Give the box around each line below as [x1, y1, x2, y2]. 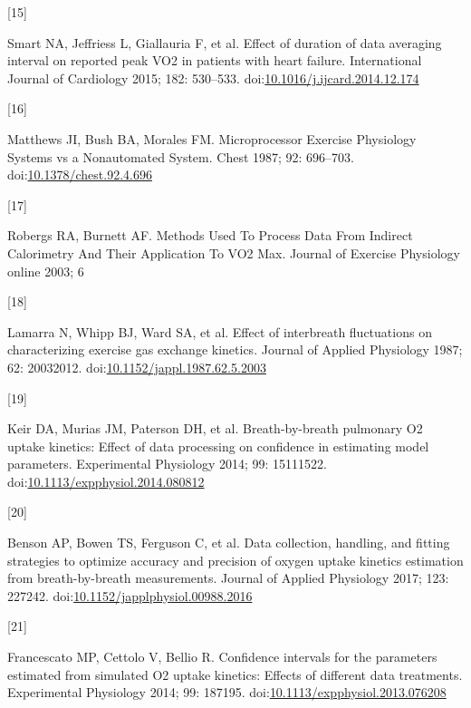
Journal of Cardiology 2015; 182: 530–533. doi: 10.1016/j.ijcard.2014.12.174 [7, 68, 419, 87]
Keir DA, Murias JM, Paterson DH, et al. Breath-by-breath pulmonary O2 [7, 419, 423, 438]
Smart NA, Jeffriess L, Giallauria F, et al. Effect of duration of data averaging [7, 33, 442, 52]
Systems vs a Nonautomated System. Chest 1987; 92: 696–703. [7, 147, 355, 166]
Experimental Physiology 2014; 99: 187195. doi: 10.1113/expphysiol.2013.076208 [7, 683, 447, 702]
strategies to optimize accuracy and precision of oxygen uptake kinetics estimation [7, 550, 464, 569]
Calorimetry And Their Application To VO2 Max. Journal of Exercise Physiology [7, 243, 460, 262]
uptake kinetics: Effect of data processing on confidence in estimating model [7, 436, 429, 455]
